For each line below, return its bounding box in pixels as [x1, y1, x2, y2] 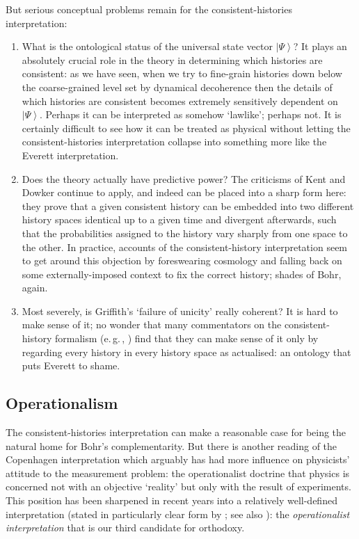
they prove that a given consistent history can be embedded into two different [22, 198, 354, 213]
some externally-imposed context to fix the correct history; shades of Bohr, [22, 266, 342, 281]
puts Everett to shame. [22, 358, 120, 373]
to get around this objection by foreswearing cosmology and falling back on [22, 253, 342, 268]
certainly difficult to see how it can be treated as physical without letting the [22, 120, 351, 135]
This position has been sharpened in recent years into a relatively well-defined [6, 493, 337, 508]
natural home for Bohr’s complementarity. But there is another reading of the [6, 438, 337, 453]
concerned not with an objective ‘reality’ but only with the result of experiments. [6, 479, 351, 494]
